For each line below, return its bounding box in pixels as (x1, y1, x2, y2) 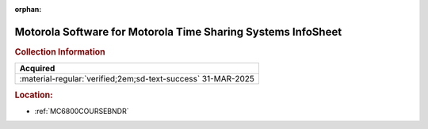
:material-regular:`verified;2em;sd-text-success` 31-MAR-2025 (19, 74, 255, 85)
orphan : (14, 5, 42, 13)
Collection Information (14, 46, 106, 57)
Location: (14, 89, 53, 101)
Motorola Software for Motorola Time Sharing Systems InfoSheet (14, 25, 342, 39)
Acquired (19, 63, 55, 74)
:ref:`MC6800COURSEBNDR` (34, 106, 129, 116)
